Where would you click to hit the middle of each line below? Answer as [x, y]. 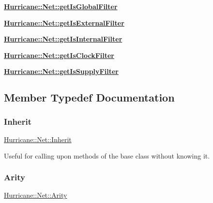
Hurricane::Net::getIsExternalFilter [64, 22]
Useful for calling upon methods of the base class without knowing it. [107, 155]
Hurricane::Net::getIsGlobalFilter [61, 6]
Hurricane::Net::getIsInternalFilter [63, 39]
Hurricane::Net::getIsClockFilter [59, 55]
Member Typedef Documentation [89, 97]
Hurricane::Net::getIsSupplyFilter [61, 71]
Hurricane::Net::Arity [36, 195]
